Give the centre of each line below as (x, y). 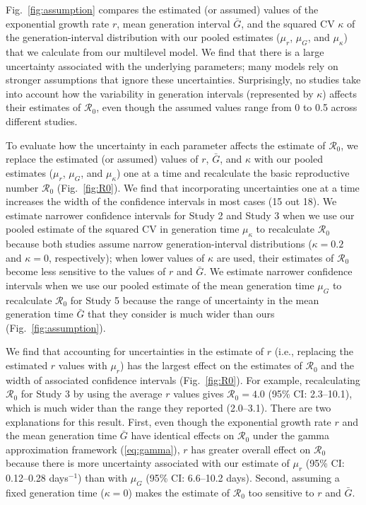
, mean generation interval (173, 23)
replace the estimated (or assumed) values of (102, 159)
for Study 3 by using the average (91, 394)
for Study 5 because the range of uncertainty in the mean (195, 300)
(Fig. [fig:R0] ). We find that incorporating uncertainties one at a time (208, 187)
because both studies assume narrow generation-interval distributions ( (159, 244)
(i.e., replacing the (314, 351)
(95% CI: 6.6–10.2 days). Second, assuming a (243, 478)
